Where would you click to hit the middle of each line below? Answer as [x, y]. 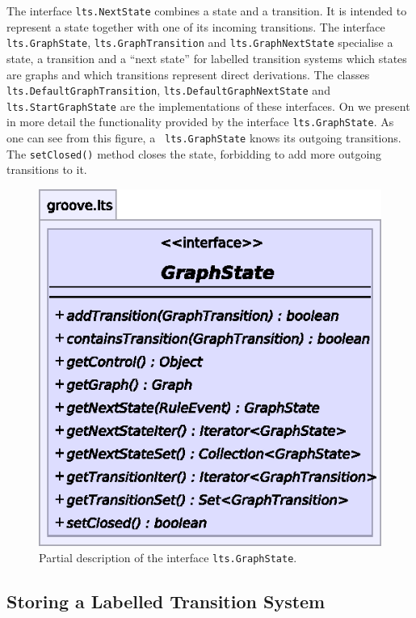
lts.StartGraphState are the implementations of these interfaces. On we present [208, 106]
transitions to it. [47, 169]
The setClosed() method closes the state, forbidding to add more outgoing [194, 153]
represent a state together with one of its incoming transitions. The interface [196, 26]
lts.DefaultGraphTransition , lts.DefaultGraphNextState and [168, 90]
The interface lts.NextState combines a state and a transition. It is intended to [207, 11]
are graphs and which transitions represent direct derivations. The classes [188, 74]
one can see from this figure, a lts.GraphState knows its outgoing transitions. [204, 138]
